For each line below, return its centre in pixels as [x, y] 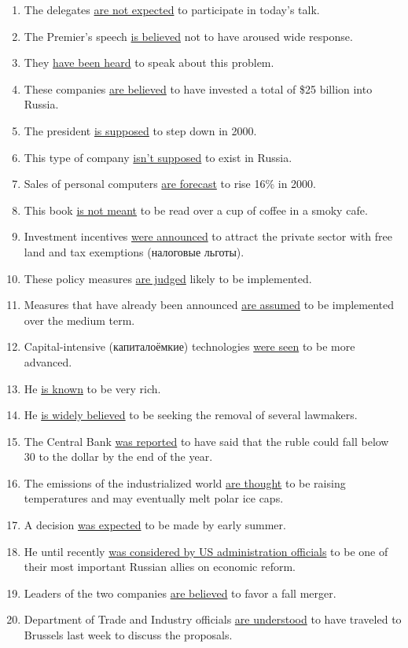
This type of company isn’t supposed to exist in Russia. [158, 157]
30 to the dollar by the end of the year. [118, 457]
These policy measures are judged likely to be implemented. [168, 278]
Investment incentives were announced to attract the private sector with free [208, 236]
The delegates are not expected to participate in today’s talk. [172, 9]
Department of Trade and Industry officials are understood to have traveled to [213, 619]
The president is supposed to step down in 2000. [140, 130]
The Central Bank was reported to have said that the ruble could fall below [206, 441]
